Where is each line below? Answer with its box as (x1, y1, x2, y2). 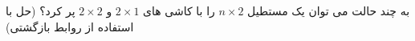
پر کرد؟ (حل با (6, 2, 75, 18)
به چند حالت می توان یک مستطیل (247, 2, 410, 18)
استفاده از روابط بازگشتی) (6, 18, 134, 35)
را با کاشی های (143, 2, 215, 18)
